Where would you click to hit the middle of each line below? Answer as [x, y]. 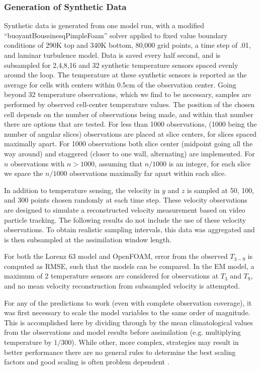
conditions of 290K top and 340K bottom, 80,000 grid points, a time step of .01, [127, 45]
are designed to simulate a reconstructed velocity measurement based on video [125, 209]
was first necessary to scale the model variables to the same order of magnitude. [127, 312]
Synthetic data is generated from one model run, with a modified [104, 25]
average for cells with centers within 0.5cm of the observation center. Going [120, 84]
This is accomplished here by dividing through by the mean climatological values [129, 322]
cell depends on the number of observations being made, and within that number [129, 114]
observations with [38, 163]
